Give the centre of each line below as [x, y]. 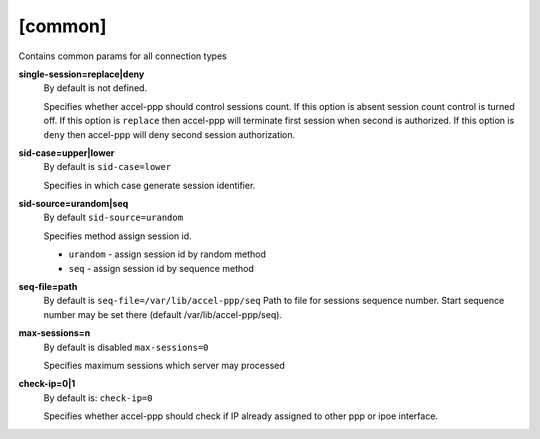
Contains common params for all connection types [122, 56]
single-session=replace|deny [81, 74]
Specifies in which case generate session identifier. [149, 185]
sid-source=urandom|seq [73, 204]
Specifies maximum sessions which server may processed [164, 365]
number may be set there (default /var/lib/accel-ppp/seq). [163, 314]
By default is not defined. [95, 88]
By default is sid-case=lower [107, 167]
